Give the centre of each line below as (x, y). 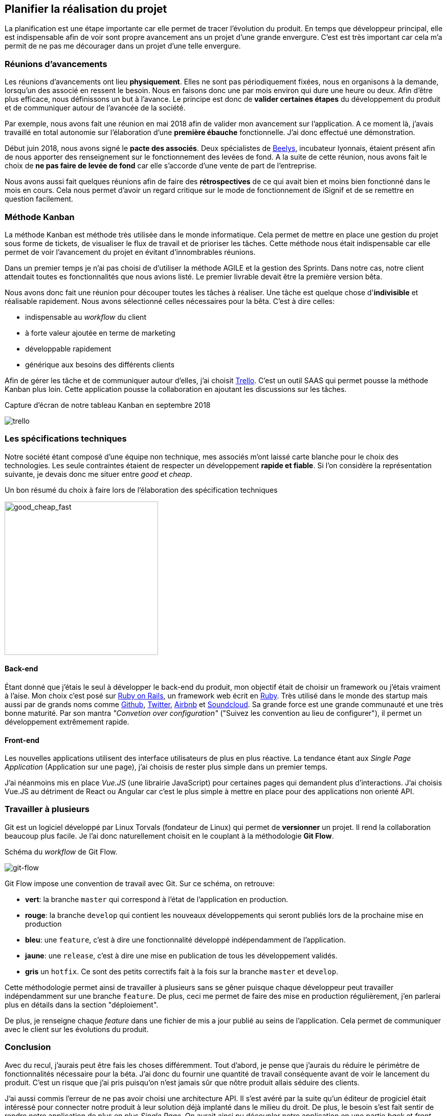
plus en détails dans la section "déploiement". (82, 1004)
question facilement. (39, 199)
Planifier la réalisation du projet (86, 9)
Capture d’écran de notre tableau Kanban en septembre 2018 (108, 405)
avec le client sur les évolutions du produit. (77, 1029)
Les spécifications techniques (66, 439)
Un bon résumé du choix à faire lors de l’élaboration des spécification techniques (141, 490)
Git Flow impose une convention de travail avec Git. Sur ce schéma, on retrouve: (140, 883)
